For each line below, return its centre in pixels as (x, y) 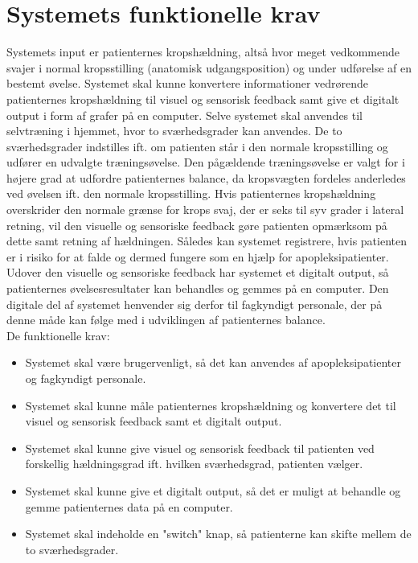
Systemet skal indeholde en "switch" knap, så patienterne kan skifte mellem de (218, 534)
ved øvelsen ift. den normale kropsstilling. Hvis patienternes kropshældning (191, 193)
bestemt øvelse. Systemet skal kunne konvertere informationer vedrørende (188, 83)
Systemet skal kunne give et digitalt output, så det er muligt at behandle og (213, 490)
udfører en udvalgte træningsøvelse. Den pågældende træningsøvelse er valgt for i (206, 162)
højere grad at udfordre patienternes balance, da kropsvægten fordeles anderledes (206, 177)
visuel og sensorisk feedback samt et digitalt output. (154, 421)
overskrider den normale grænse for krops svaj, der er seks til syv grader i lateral (205, 210)
